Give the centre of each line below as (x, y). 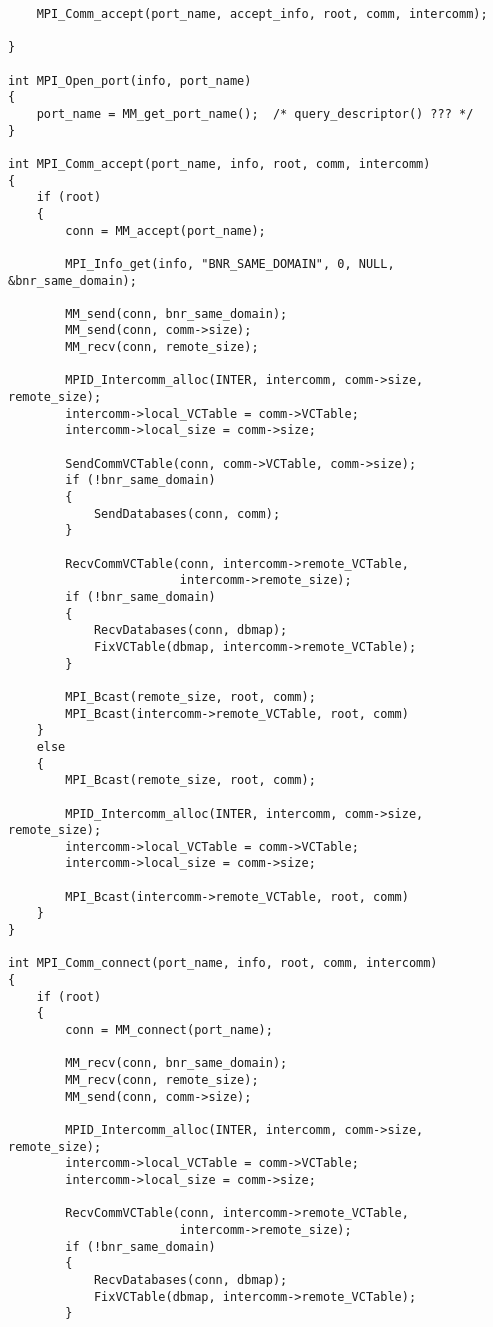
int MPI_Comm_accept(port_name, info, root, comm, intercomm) (219, 163)
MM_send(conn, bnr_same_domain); (176, 313)
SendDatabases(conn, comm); (187, 513)
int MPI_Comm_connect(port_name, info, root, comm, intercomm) (223, 963)
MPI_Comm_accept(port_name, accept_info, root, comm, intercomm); (262, 14)
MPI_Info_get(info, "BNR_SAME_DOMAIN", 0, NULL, (230, 263)
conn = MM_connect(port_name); (169, 1030)
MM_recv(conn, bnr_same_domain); (176, 1063)
